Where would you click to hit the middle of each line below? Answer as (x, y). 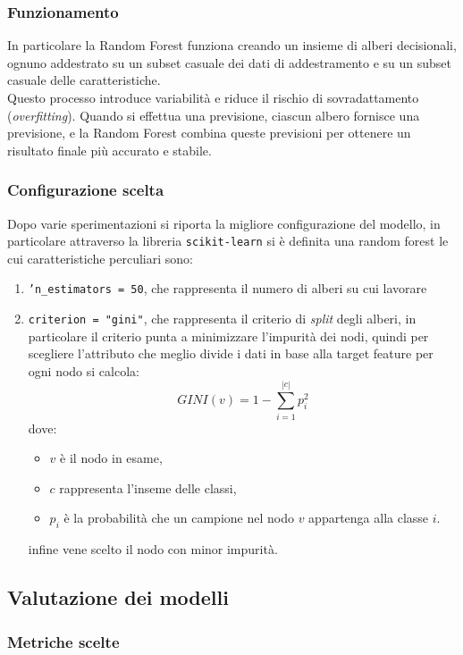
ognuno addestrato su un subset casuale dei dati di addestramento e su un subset (229, 62)
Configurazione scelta (86, 190)
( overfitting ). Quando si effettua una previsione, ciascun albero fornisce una (214, 115)
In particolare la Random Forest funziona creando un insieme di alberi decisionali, (232, 45)
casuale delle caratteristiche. (84, 80)
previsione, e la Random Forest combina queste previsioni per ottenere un (209, 133)
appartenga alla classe (369, 518)
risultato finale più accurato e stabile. (109, 150)
